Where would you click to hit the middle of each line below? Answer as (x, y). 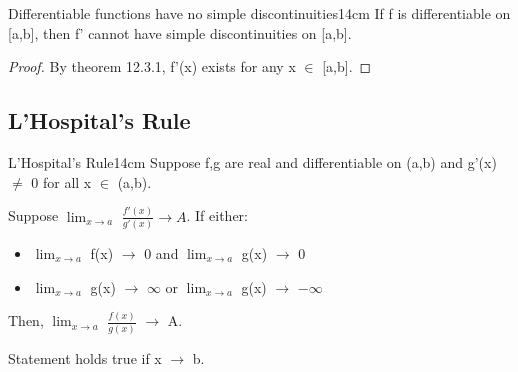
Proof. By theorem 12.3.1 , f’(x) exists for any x (152, 66)
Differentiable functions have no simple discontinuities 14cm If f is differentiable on (259, 13)
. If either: (217, 215)
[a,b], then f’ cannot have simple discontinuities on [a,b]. (180, 32)
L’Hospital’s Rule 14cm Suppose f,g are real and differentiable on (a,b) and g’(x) (252, 161)
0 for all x (61, 181)
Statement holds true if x (85, 357)
